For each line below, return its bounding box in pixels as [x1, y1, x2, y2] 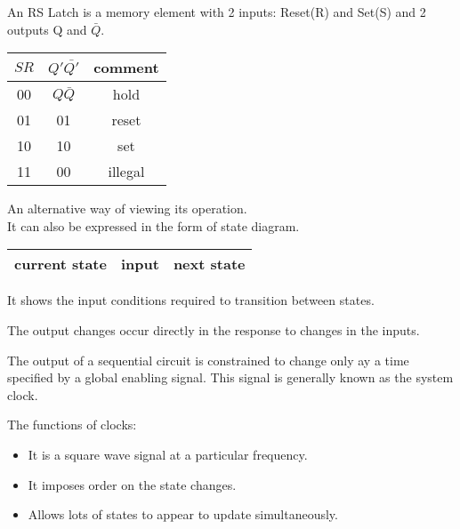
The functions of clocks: [7, 415, 137, 434]
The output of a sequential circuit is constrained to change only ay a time [7, 350, 409, 369]
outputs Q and [7, 20, 87, 38]
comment [93, 57, 159, 78]
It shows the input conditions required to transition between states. [7, 291, 375, 309]
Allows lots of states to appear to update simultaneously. [28, 505, 338, 524]
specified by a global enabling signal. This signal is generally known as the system [7, 368, 454, 387]
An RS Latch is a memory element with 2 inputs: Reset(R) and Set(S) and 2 [7, 3, 426, 20]
